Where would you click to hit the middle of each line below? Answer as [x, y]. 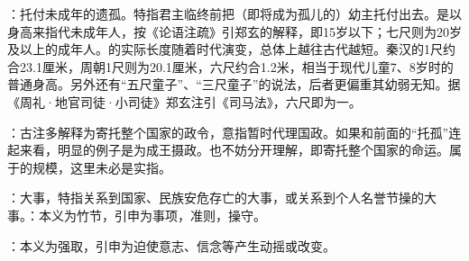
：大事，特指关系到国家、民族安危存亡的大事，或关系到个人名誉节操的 [216, 198]
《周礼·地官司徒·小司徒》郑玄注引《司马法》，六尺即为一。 [184, 101]
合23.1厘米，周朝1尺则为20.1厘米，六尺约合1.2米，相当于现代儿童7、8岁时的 [230, 66]
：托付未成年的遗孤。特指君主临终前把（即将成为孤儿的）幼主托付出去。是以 [234, 13]
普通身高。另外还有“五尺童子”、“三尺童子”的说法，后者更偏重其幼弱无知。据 [234, 84]
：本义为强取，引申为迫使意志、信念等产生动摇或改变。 [171, 245]
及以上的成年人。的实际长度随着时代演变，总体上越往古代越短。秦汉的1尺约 [231, 49]
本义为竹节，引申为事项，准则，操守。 [152, 215]
